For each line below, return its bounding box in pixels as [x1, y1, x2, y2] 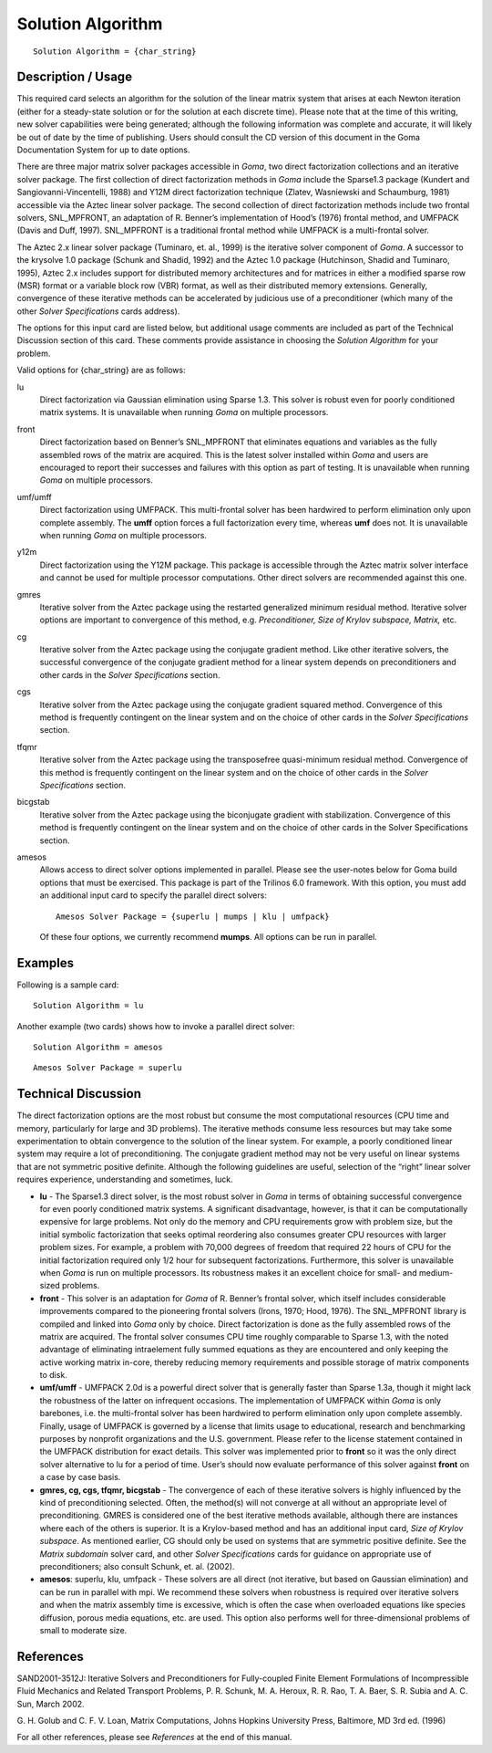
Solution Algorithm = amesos [33, 1041, 163, 1052]
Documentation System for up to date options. [16, 144, 190, 155]
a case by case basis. [39, 1472, 121, 1483]
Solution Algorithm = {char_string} [33, 46, 197, 57]
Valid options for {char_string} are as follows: [16, 365, 186, 376]
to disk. [39, 1370, 67, 1381]
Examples [16, 955, 75, 971]
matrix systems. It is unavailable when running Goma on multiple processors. [39, 407, 329, 418]
